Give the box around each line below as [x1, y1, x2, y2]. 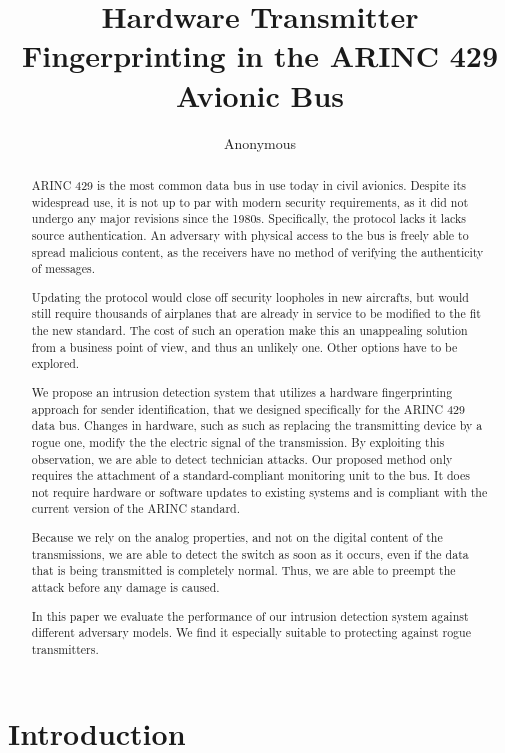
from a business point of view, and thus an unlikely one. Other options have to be [31, 338, 458, 355]
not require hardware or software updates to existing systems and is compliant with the [31, 483, 488, 500]
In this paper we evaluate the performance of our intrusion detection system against [31, 607, 469, 624]
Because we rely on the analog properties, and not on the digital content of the [31, 529, 443, 546]
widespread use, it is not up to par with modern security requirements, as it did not [31, 193, 469, 210]
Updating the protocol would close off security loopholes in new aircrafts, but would [31, 288, 469, 305]
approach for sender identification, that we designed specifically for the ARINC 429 [31, 400, 465, 417]
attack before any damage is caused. [31, 579, 220, 595]
